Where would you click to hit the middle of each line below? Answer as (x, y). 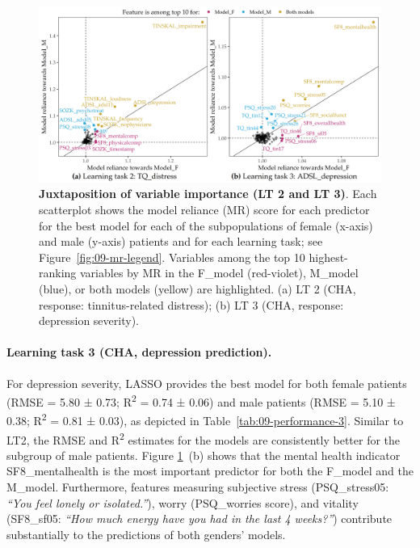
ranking (58, 273)
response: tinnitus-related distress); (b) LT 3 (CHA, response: (191, 304)
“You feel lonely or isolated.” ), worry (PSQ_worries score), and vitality (183, 502)
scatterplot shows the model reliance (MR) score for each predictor (204, 209)
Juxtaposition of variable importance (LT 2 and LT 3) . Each (208, 194)
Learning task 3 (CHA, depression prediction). (139, 352)
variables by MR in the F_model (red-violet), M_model (219, 273)
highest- (328, 257)
